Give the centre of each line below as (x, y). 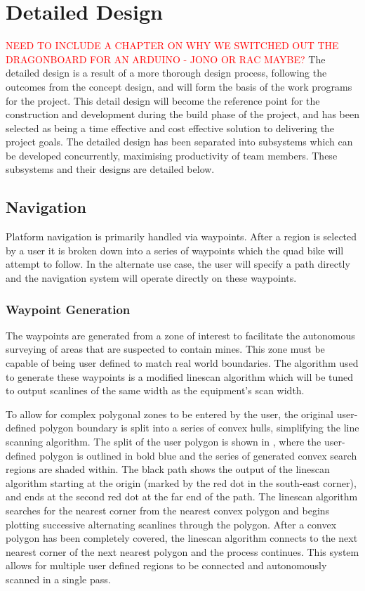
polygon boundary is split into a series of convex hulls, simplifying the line (199, 428)
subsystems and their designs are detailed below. (110, 169)
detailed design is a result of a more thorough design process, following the (166, 73)
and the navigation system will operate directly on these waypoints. (151, 278)
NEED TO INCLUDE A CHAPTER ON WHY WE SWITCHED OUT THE (172, 45)
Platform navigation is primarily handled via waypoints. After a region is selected (181, 236)
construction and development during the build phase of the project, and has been (183, 114)
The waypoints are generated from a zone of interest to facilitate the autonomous (180, 335)
